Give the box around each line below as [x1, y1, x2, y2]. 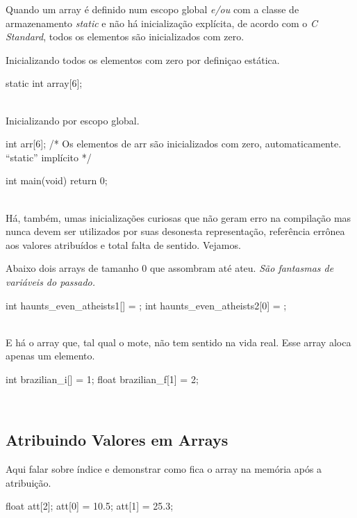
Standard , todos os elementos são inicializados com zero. [6, 29, 244, 44]
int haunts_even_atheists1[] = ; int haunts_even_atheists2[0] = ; [6, 298, 287, 312]
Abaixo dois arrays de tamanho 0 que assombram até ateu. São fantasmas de [6, 261, 334, 275]
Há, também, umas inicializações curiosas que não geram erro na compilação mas [6, 210, 351, 225]
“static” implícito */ [6, 149, 92, 164]
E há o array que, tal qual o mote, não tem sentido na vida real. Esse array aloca [6, 334, 351, 349]
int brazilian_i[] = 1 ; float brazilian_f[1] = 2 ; [6, 371, 199, 386]
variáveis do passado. [6, 274, 95, 289]
